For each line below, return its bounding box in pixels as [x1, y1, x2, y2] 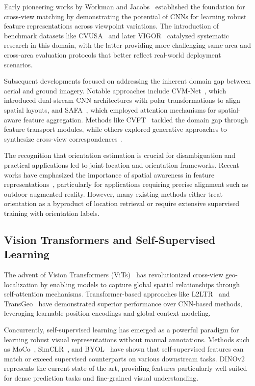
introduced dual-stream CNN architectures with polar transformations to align [4, 95, 240, 105]
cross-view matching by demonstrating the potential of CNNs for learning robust [4, 11, 247, 21]
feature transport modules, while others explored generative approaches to [4, 124, 227, 134]
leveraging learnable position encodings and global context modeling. [4, 308, 211, 318]
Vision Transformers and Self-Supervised [4, 232, 215, 247]
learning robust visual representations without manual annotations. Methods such [4, 334, 250, 344]
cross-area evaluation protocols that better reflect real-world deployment [4, 49, 221, 59]
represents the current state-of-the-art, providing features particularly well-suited [4, 363, 247, 373]
